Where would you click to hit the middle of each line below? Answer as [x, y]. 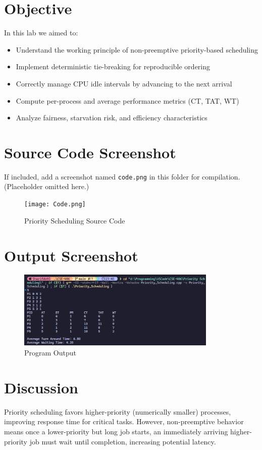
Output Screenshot [71, 255]
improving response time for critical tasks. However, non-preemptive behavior [124, 421]
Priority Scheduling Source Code [75, 220]
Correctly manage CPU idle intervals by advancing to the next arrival [124, 83]
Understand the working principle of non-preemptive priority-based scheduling [137, 49]
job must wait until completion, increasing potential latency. [123, 441]
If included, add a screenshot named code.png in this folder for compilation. [122, 176]
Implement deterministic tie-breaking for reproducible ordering [113, 66]
